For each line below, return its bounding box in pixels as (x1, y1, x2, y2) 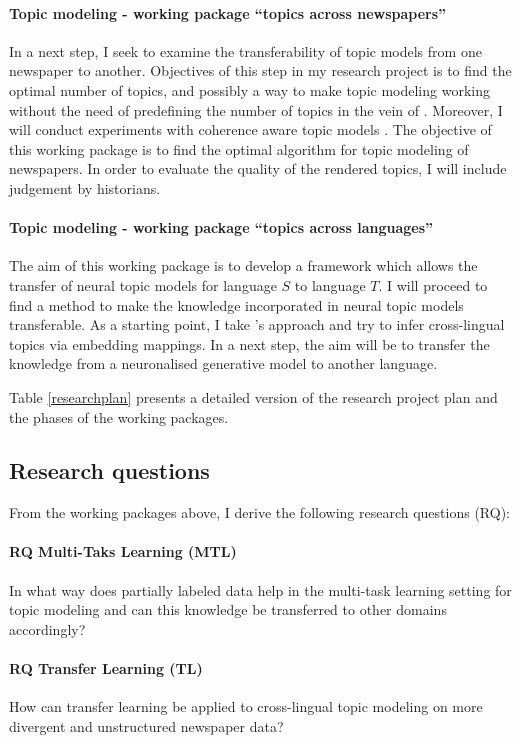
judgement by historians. (9, 177, 161, 198)
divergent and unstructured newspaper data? (9, 715, 284, 736)
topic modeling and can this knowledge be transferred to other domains (9, 599, 447, 620)
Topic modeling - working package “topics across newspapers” (9, 2, 447, 23)
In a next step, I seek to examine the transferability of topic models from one (9, 40, 482, 61)
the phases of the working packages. (9, 406, 229, 427)
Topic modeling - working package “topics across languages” (9, 217, 434, 238)
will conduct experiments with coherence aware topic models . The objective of (9, 119, 492, 140)
